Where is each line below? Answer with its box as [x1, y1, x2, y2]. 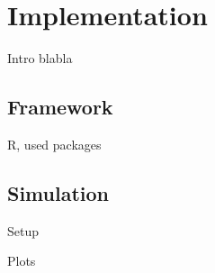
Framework [7, 93, 113, 121]
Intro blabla [7, 49, 73, 68]
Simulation [7, 178, 110, 206]
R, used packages [7, 134, 102, 153]
